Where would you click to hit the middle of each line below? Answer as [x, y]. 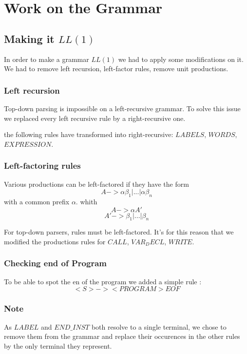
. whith [86, 201]
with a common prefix [37, 201]
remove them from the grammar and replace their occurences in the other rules [122, 336]
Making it [29, 38]
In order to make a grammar [47, 59]
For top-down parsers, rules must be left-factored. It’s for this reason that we [119, 232]
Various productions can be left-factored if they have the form [96, 184]
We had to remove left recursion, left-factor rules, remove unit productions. [116, 69]
